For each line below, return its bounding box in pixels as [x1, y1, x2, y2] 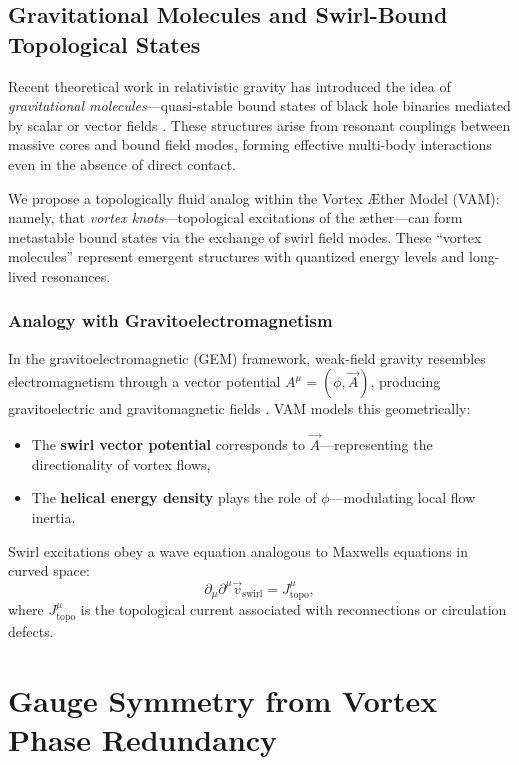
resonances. [41, 265, 111, 286]
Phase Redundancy [8, 718, 278, 759]
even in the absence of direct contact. [8, 153, 236, 174]
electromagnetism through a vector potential [8, 371, 281, 392]
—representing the [320, 434, 433, 455]
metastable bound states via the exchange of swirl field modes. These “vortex [8, 226, 482, 247]
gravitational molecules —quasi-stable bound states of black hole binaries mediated [8, 95, 511, 116]
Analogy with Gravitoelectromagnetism [8, 308, 333, 333]
